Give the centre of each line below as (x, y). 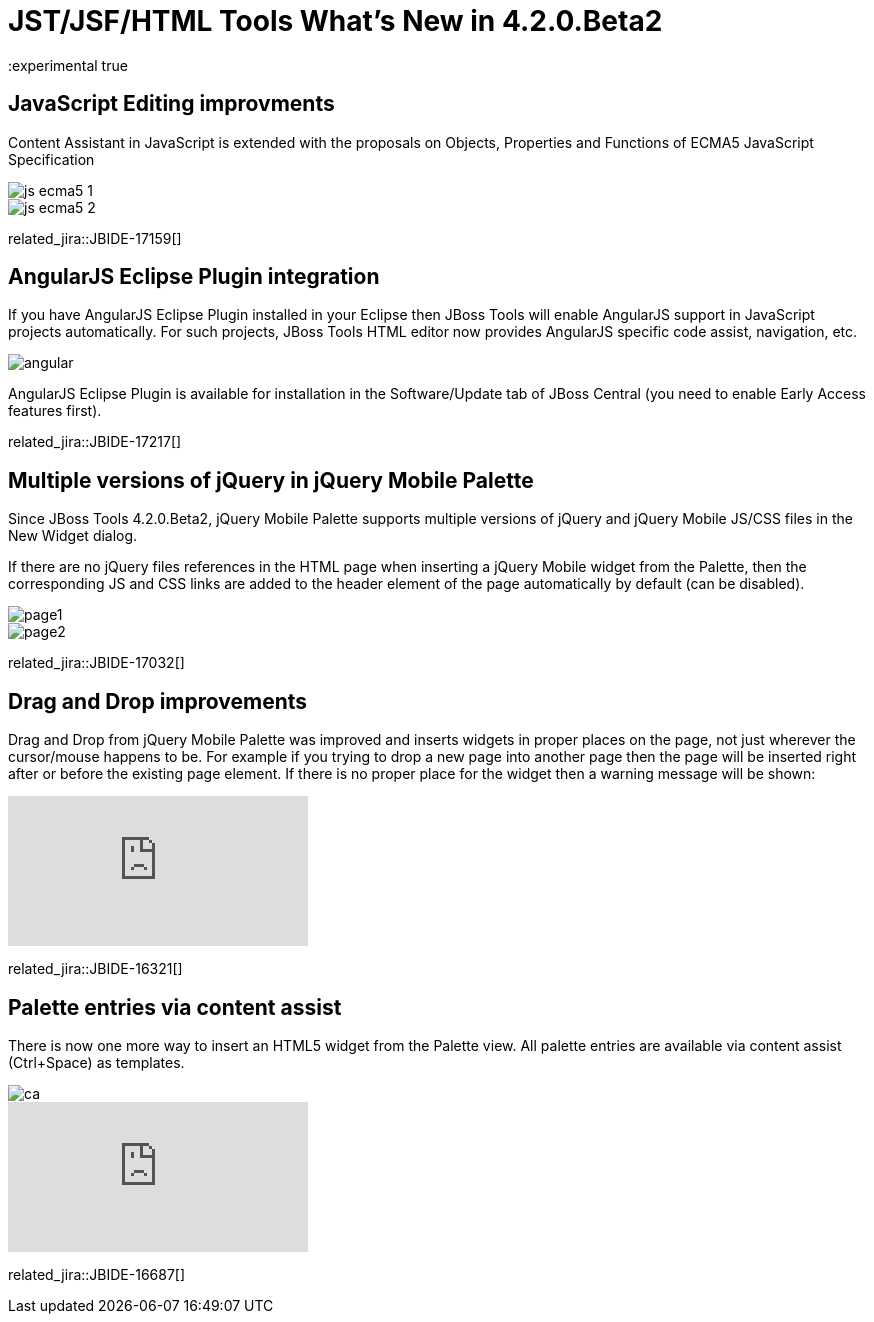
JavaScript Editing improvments (171, 104)
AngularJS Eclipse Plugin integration (194, 277)
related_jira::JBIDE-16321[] (95, 969)
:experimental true (68, 65)
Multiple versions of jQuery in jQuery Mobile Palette (271, 480)
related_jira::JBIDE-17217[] (95, 442)
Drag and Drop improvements (158, 701)
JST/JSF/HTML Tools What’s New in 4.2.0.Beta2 (335, 21)
